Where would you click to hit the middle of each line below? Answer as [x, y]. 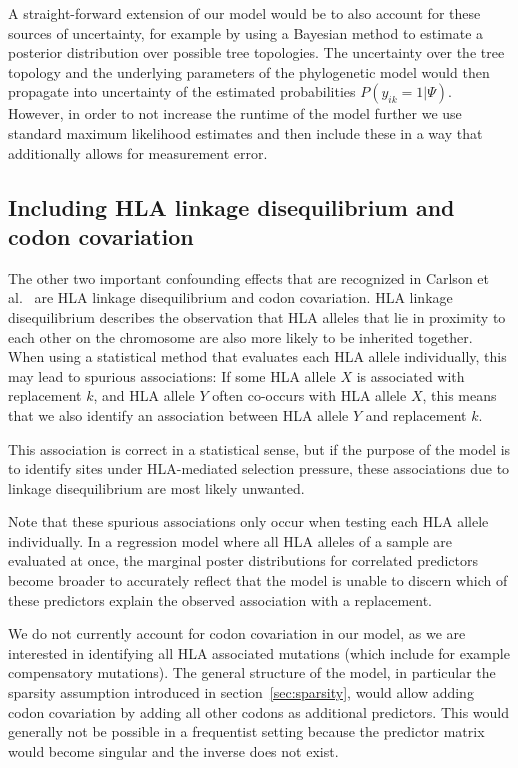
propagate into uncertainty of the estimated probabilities [182, 91]
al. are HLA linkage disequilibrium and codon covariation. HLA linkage [230, 297]
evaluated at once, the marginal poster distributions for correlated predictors [243, 560]
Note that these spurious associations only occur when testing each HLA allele [248, 521]
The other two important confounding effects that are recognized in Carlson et [248, 277]
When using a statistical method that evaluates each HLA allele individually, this [257, 356]
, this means [459, 395]
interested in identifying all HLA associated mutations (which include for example [259, 652]
